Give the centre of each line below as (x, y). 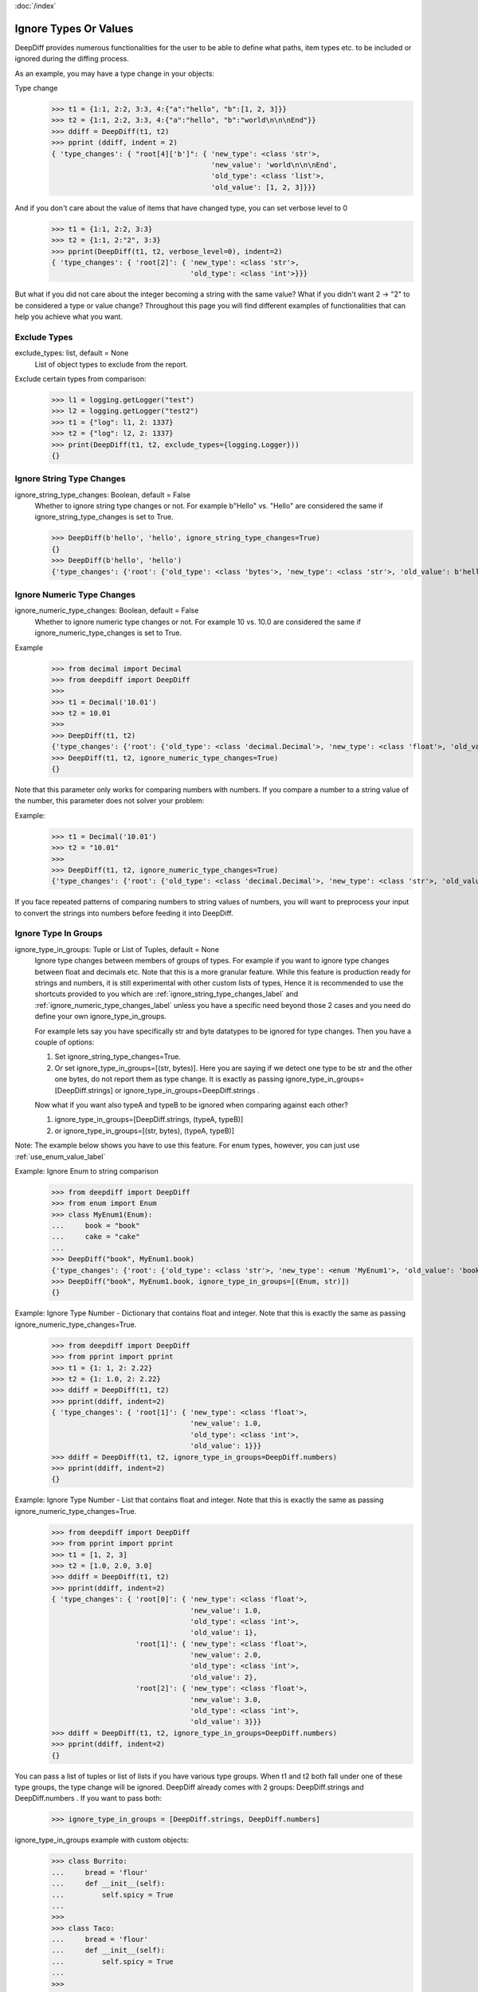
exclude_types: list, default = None (72, 353)
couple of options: (65, 1042)
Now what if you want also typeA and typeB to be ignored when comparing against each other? (191, 1104)
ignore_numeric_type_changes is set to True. (108, 633)
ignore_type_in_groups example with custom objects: (102, 1840)
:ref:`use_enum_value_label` (60, 1156)
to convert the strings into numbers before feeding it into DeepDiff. (124, 913)
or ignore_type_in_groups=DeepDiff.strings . (187, 1090)
